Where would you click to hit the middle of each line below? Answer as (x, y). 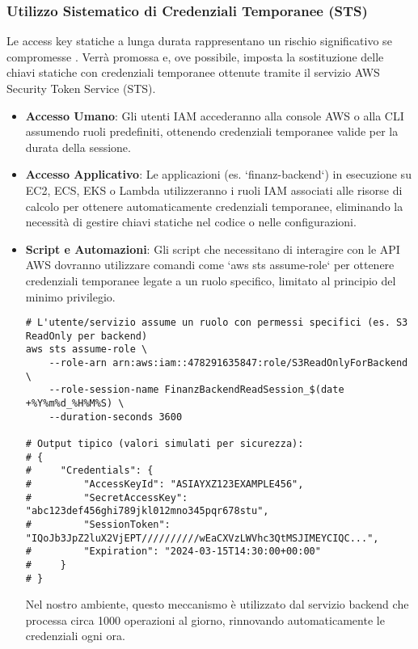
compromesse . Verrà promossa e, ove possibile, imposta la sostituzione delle (195, 56)
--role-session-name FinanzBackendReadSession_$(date (196, 390)
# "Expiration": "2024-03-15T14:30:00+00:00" (173, 552)
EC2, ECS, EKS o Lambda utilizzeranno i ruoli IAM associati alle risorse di (214, 190)
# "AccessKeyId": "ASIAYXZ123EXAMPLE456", (165, 484)
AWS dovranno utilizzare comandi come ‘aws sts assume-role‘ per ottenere (210, 265)
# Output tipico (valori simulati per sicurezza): (165, 444)
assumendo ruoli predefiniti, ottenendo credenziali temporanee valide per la (212, 131)
